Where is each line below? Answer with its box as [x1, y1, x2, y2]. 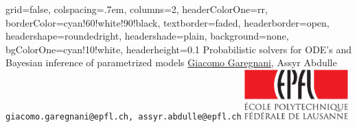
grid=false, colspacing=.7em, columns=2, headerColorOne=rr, [5, 2, 268, 16]
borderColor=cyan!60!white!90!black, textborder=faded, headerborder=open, [5, 15, 330, 29]
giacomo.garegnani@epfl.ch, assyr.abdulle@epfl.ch [5, 112, 242, 122]
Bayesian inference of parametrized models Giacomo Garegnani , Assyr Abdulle [5, 55, 337, 70]
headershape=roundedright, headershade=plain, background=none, [5, 29, 289, 43]
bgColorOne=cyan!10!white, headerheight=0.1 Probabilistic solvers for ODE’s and [5, 42, 352, 56]
